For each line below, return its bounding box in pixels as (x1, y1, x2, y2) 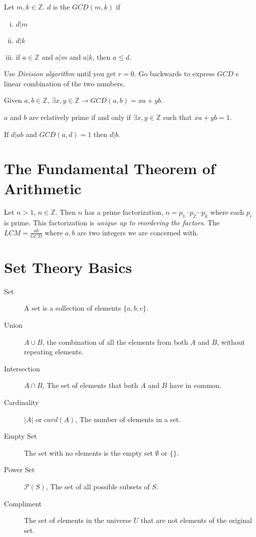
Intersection (4, 363, 40, 373)
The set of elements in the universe (24, 515, 132, 525)
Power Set (4, 464, 35, 475)
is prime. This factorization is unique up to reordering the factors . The (4, 217, 220, 228)
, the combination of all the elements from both (42, 336, 188, 347)
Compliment (4, 498, 42, 508)
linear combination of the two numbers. (4, 78, 125, 88)
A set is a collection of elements (24, 303, 121, 313)
